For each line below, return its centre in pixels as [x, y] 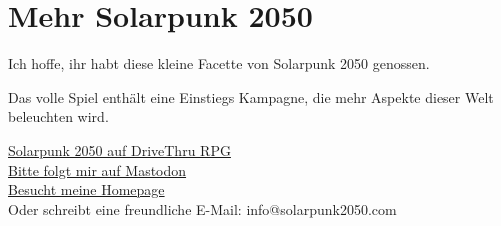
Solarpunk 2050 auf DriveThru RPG [119, 149]
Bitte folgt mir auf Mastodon [97, 169]
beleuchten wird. [58, 116]
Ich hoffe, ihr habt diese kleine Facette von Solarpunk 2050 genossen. [219, 63]
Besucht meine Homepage [86, 189]
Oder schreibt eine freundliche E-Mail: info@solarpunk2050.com [202, 208]
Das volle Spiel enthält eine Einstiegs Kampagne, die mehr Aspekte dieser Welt [251, 96]
